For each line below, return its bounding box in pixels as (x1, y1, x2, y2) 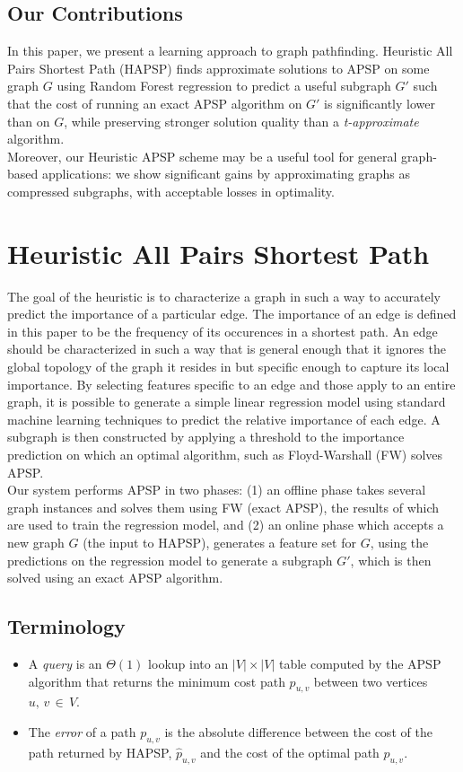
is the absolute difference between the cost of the (164, 722, 432, 741)
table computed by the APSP (278, 654, 441, 672)
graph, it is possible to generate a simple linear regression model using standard (7, 392, 446, 411)
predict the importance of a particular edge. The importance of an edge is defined (7, 304, 457, 323)
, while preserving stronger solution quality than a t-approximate (64, 111, 419, 130)
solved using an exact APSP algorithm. (7, 568, 223, 587)
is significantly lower (324, 93, 435, 112)
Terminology (7, 612, 126, 640)
